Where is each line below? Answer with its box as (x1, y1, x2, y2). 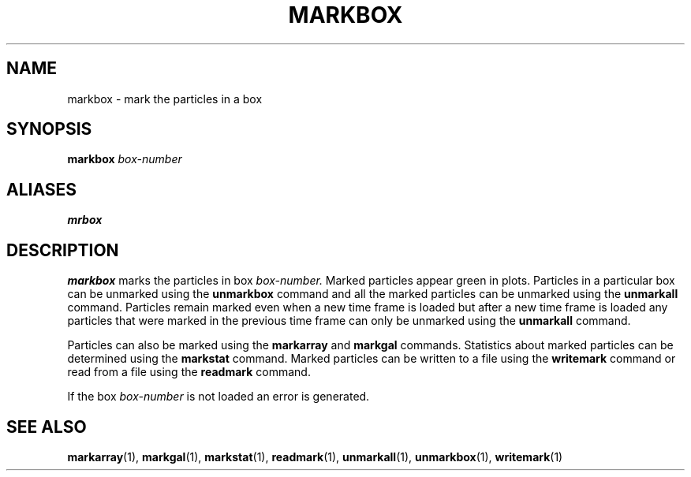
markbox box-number (67, 152, 182, 166)
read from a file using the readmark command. (67, 365, 311, 379)
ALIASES (6, 179, 77, 199)
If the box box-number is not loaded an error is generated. (67, 389, 370, 404)
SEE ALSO (6, 416, 87, 437)
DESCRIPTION (6, 240, 119, 260)
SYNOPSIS (6, 119, 92, 140)
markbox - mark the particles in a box (67, 91, 263, 106)
